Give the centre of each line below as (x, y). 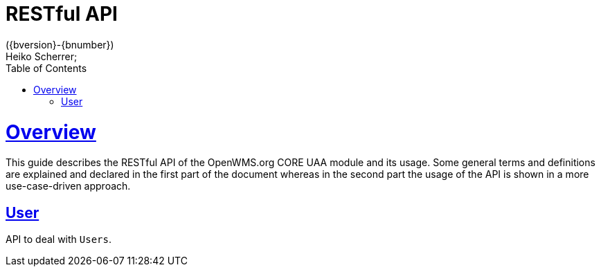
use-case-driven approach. (68, 186)
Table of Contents (46, 68)
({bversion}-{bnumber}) (60, 44)
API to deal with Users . (59, 239)
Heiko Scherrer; (42, 56)
